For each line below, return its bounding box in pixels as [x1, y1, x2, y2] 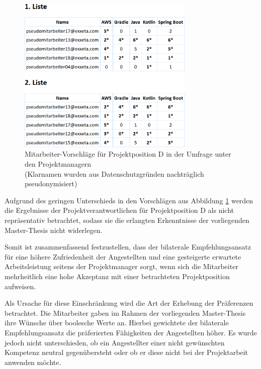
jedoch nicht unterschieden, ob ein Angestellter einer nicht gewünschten [5, 337, 225, 347]
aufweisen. [5, 281, 36, 291]
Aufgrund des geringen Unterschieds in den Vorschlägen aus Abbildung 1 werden [5, 195, 253, 205]
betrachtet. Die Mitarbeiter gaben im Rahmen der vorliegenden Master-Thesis [5, 307, 246, 318]
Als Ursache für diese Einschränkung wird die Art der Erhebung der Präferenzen [5, 298, 253, 308]
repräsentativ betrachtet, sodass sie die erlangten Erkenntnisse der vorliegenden [5, 214, 249, 225]
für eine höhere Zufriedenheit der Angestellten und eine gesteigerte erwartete [5, 251, 241, 262]
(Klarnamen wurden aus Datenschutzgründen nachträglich [25, 168, 204, 179]
